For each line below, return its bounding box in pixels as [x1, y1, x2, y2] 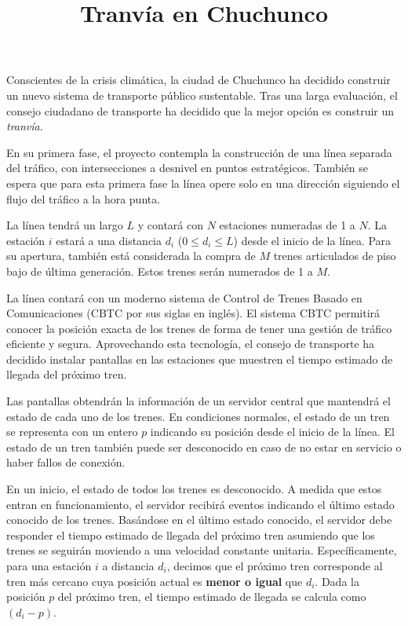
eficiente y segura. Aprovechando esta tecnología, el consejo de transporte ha [6, 335, 375, 352]
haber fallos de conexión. [6, 454, 126, 470]
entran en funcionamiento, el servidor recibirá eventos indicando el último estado [6, 496, 395, 512]
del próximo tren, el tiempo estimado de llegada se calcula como [57, 588, 366, 605]
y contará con [137, 217, 203, 233]
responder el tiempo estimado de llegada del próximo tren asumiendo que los [6, 526, 375, 543]
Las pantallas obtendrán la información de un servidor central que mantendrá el [6, 393, 391, 409]
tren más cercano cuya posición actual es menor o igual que [6, 573, 303, 589]
